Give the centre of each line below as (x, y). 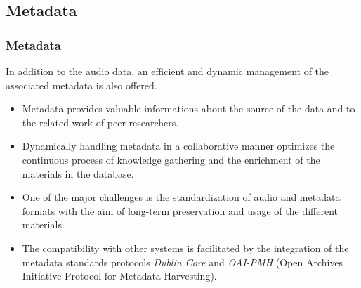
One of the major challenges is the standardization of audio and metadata (181, 197)
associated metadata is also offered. (81, 85)
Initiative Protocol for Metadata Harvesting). (119, 276)
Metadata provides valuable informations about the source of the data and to (189, 109)
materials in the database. (78, 173)
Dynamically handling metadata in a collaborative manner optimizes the (178, 146)
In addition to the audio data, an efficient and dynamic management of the (168, 71)
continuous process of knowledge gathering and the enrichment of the (171, 159)
